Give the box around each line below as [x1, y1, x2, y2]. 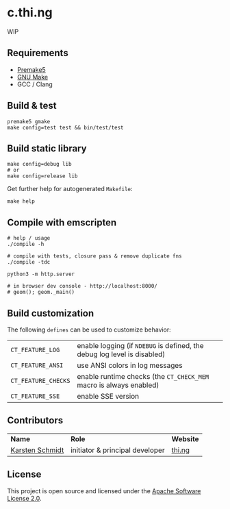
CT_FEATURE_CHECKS [10, 377, 71, 384]
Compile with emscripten [7, 216, 117, 228]
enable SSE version [77, 392, 140, 401]
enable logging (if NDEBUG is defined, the [77, 341, 204, 350]
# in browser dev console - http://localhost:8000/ [7, 283, 157, 290]
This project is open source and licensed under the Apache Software [7, 486, 201, 495]
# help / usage [7, 235, 51, 242]
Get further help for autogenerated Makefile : [7, 185, 133, 193]
